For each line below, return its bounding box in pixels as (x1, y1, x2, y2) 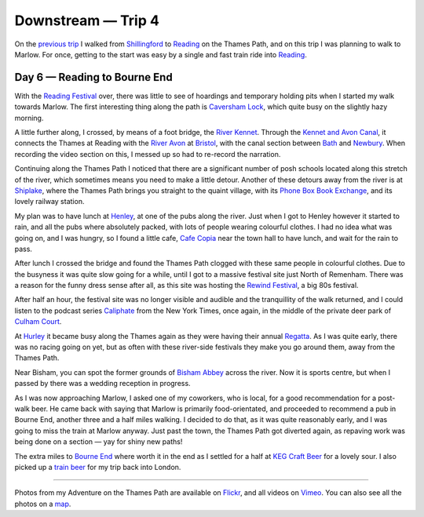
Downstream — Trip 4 (14, 12, 160, 29)
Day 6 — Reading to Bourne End (14, 71, 173, 84)
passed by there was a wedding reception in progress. (14, 379, 192, 388)
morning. (14, 113, 44, 122)
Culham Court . (14, 317, 62, 326)
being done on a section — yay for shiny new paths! (14, 437, 183, 446)
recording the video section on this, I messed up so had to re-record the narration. (14, 149, 281, 158)
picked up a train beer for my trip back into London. (14, 462, 181, 471)
